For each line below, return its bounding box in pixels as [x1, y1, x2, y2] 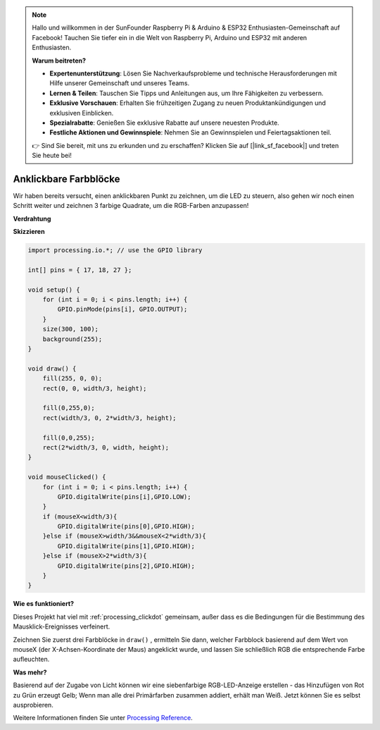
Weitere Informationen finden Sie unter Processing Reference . [13, 714, 193, 722]
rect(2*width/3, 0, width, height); [42, 443, 169, 451]
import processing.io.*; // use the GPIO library [27, 247, 203, 254]
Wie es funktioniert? [13, 600, 74, 608]
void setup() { [27, 285, 80, 294]
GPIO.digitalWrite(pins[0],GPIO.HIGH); [57, 522, 195, 531]
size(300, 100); [42, 325, 99, 333]
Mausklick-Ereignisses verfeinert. [13, 622, 110, 631]
